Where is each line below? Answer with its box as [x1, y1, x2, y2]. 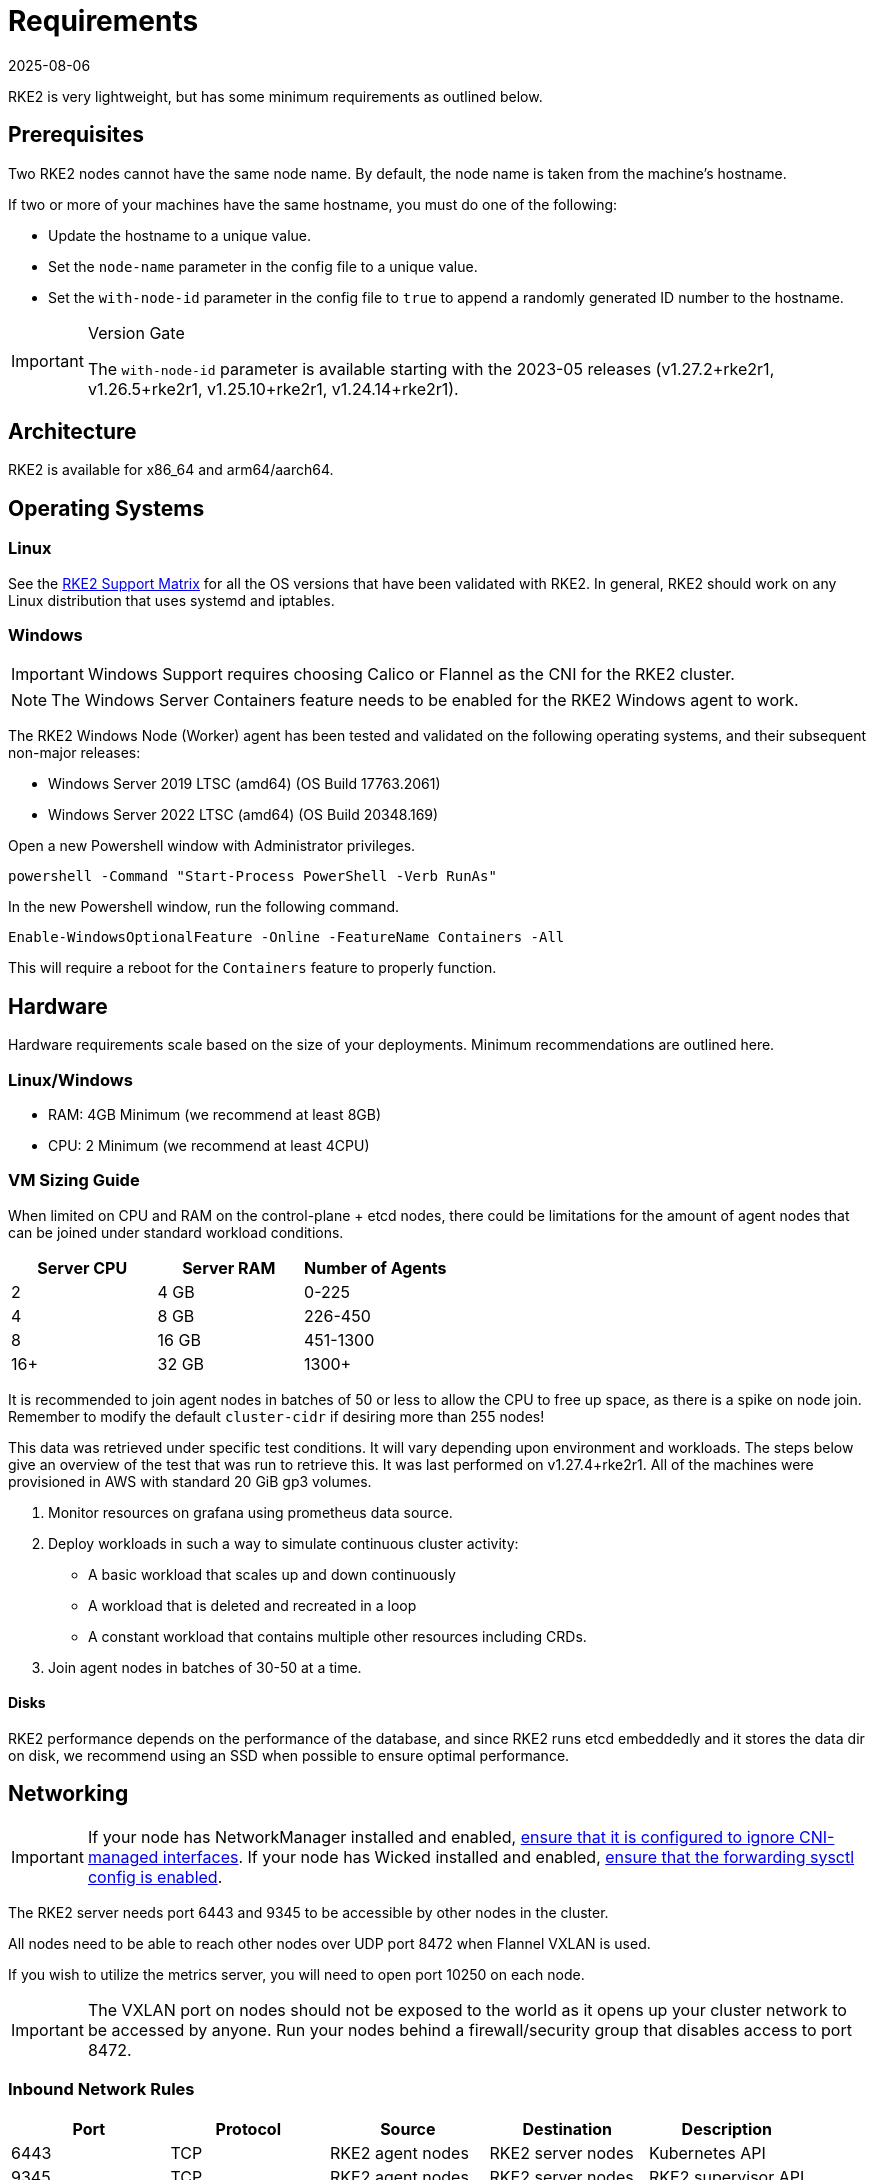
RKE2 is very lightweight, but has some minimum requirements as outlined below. [8, 87, 543, 105]
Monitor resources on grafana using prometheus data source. [48, 1503, 453, 1521]
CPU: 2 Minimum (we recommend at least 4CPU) [48, 1137, 370, 1154]
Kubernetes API [649, 2142, 766, 2163]
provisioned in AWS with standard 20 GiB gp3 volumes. [8, 1472, 372, 1490]
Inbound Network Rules [8, 2079, 195, 2100]
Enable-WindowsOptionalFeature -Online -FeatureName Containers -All [8, 929, 565, 946]
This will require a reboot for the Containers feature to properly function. [8, 959, 497, 977]
